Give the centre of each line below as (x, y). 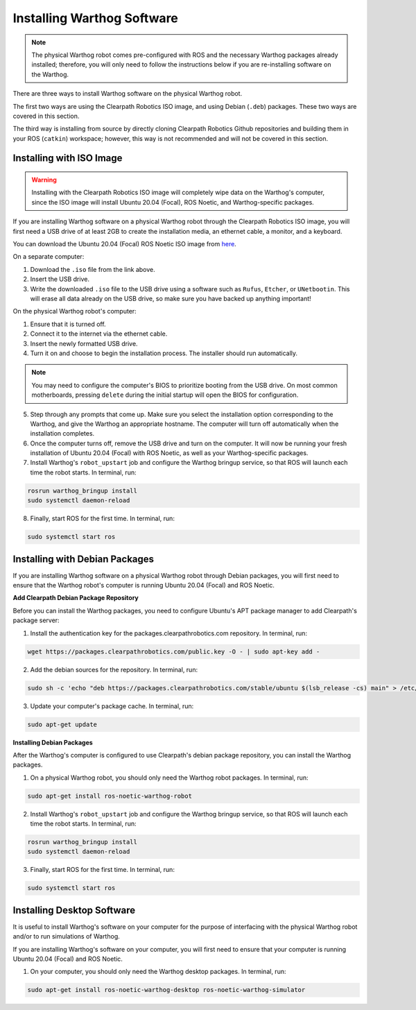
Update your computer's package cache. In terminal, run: (112, 706)
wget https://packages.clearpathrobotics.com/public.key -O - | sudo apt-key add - (174, 651)
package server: (36, 620)
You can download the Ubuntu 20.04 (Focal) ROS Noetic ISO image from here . (125, 244)
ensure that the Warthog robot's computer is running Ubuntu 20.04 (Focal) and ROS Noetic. (144, 585)
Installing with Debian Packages (84, 559)
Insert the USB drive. (60, 279)
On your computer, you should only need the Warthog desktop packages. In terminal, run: (158, 972)
